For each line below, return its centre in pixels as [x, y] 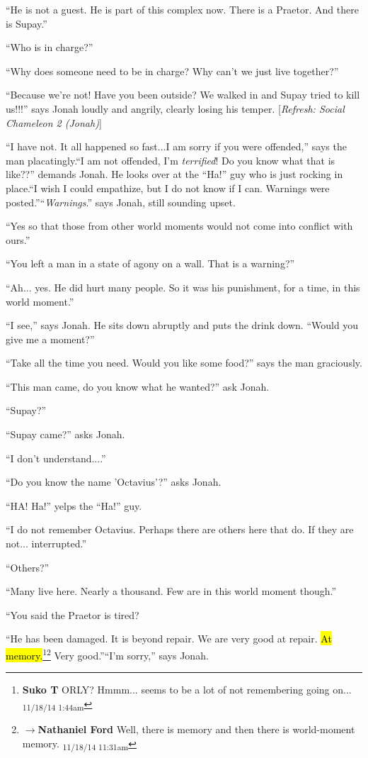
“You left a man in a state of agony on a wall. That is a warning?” [150, 263]
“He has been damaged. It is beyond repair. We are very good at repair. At [169, 639]
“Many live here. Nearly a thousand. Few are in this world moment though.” [171, 591]
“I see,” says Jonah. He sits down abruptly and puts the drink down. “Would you [182, 325]
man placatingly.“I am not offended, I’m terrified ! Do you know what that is [171, 160]
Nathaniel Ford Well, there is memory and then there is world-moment [196, 729]
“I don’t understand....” [56, 458]
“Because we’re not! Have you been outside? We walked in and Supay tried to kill [183, 95]
